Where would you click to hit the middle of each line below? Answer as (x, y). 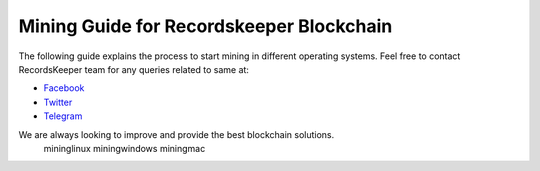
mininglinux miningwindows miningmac (124, 148)
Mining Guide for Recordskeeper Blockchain (205, 26)
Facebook (64, 88)
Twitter (58, 102)
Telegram (63, 116)
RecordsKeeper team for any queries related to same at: (134, 69)
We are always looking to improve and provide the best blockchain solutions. (176, 134)
